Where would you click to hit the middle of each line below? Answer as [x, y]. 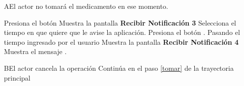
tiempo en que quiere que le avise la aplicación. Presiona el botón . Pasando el [122, 32]
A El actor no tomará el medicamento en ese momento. [86, 6]
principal [17, 77]
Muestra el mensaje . [35, 51]
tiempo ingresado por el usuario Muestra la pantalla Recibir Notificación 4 [122, 42]
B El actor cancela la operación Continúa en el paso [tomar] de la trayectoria [119, 68]
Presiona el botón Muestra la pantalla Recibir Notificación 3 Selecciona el [120, 22]
